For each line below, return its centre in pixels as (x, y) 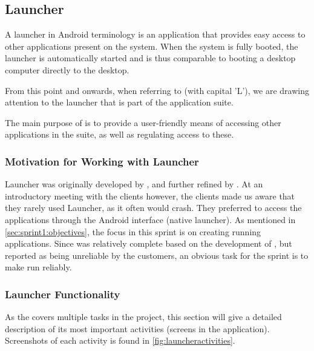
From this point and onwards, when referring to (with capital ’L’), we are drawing (157, 90)
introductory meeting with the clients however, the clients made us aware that (150, 196)
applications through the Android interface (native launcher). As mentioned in (150, 219)
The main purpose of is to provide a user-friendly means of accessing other (143, 122)
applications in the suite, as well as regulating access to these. (119, 134)
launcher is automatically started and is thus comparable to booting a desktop (150, 58)
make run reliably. (38, 267)
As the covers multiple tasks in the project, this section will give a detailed (143, 317)
